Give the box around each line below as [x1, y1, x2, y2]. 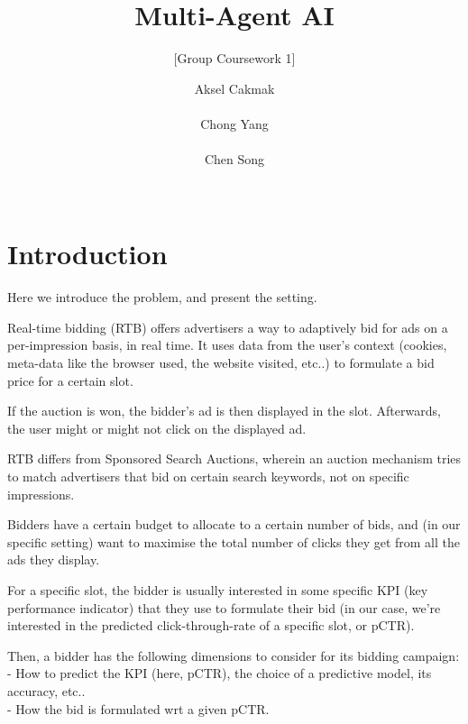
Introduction [7, 235, 168, 272]
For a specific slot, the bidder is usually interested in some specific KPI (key [7, 580, 428, 599]
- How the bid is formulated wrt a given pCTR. [7, 699, 270, 718]
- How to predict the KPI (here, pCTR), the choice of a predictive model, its [7, 664, 432, 683]
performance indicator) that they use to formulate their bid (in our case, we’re [7, 598, 441, 617]
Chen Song [204, 150, 265, 169]
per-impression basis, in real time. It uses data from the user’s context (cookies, [7, 335, 447, 354]
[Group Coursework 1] [173, 49, 296, 68]
